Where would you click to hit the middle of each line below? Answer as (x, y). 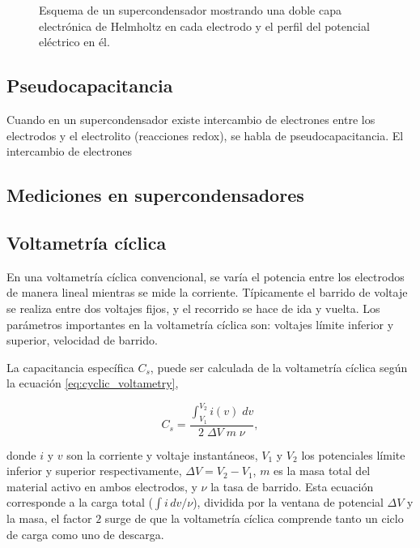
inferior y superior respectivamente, (94, 471)
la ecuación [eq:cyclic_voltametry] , (93, 383)
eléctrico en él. (74, 42)
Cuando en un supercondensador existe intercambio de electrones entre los (191, 119)
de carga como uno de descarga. (85, 535)
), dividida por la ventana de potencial (288, 502)
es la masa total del (322, 471)
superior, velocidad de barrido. (82, 340)
